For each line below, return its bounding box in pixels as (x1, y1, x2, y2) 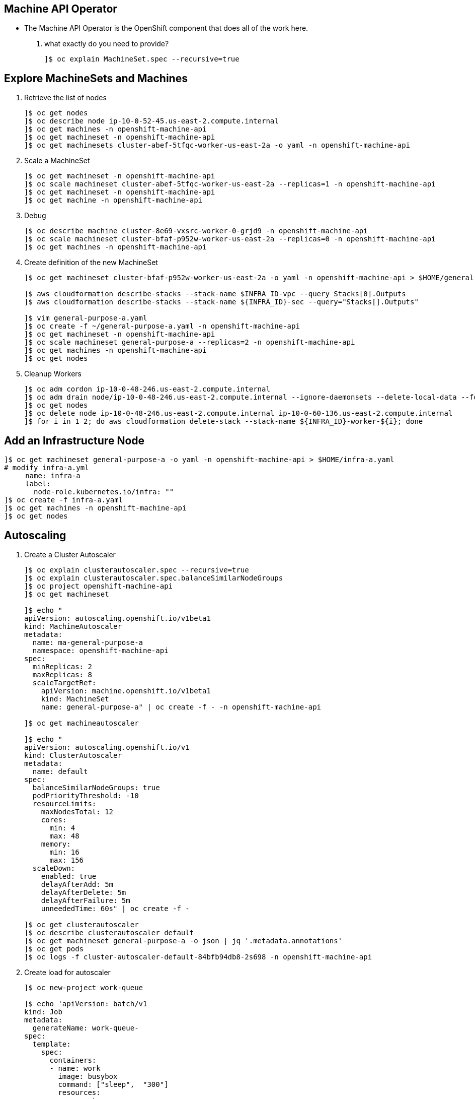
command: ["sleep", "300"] (58, 1080, 169, 1088)
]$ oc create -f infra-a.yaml (4, 496, 123, 504)
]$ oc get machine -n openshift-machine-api (24, 196, 203, 205)
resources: (58, 1088, 101, 1096)
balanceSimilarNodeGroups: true (32, 783, 160, 792)
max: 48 (49, 831, 80, 840)
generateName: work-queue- (32, 1023, 139, 1032)
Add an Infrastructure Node (4, 434, 145, 447)
